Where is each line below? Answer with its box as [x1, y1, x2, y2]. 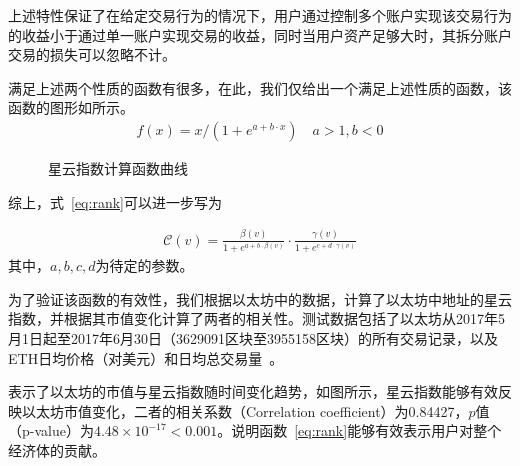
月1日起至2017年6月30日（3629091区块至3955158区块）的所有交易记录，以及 [8, 327, 498, 348]
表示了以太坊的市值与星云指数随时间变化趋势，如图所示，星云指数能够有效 [8, 381, 498, 402]
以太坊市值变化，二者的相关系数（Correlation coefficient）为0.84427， [21, 400, 469, 421]
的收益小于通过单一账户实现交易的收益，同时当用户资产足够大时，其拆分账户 [8, 24, 512, 45]
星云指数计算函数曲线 [48, 158, 188, 178]
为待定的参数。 [95, 255, 194, 276]
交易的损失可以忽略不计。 [8, 44, 176, 65]
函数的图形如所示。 [8, 97, 134, 118]
